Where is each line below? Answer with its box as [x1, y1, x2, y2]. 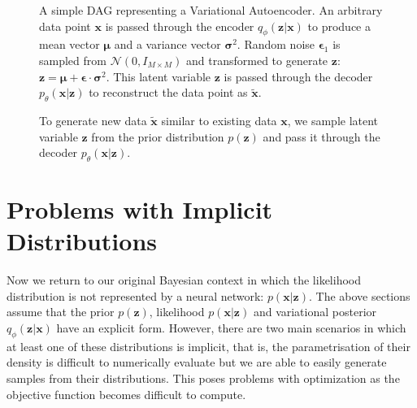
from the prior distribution [91, 128, 224, 145]
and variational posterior [253, 303, 377, 320]
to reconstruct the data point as [89, 84, 248, 101]
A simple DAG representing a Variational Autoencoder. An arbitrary [39, 2, 383, 18]
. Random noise [237, 36, 315, 53]
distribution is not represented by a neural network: [7, 287, 264, 304]
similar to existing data [161, 111, 277, 128]
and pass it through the [263, 128, 380, 145]
